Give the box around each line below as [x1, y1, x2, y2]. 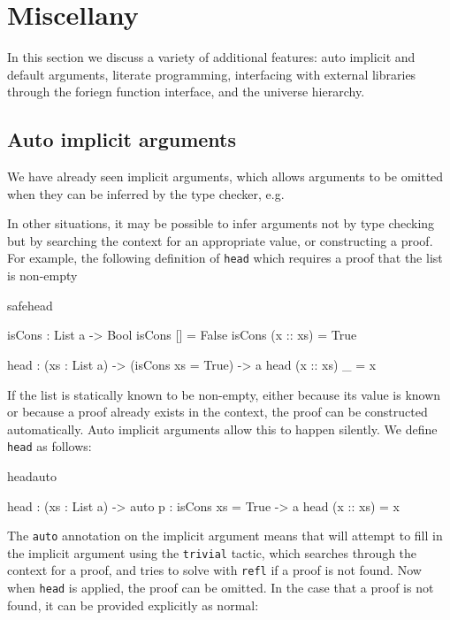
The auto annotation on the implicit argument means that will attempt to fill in [7, 526, 443, 545]
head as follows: [7, 437, 92, 455]
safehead [7, 295, 53, 314]
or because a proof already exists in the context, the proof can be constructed [7, 402, 428, 421]
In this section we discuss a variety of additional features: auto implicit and [7, 48, 416, 66]
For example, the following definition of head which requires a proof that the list [7, 249, 443, 267]
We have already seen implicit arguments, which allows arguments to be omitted [7, 167, 444, 186]
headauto [7, 466, 57, 485]
